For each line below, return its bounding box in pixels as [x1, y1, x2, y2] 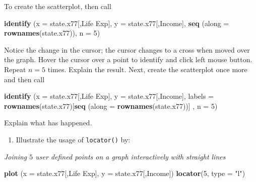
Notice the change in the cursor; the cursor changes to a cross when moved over [4, 44, 250, 55]
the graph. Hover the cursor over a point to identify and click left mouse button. [4, 54, 252, 65]
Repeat [4, 64, 26, 74]
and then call [4, 74, 45, 84]
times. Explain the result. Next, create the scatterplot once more [47, 64, 247, 74]
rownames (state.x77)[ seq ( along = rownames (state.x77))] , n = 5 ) [4, 100, 218, 111]
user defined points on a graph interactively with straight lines [35, 151, 226, 161]
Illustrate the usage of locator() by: [16, 134, 131, 144]
